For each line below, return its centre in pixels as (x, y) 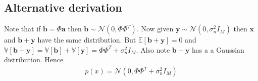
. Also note (153, 49)
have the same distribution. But (87, 40)
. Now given (155, 29)
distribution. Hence (34, 59)
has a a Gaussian (218, 49)
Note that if (22, 29)
